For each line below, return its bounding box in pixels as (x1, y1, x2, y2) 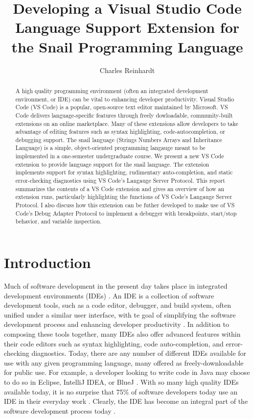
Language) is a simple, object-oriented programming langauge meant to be (15, 144, 206, 152)
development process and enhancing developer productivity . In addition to (4, 319, 229, 329)
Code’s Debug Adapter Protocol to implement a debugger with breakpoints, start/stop (15, 209, 237, 217)
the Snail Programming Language (11, 36, 243, 56)
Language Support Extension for (15, 17, 240, 37)
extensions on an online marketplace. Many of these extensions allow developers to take (15, 119, 238, 127)
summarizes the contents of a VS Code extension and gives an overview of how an (15, 184, 225, 193)
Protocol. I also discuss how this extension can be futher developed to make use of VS (15, 201, 235, 209)
